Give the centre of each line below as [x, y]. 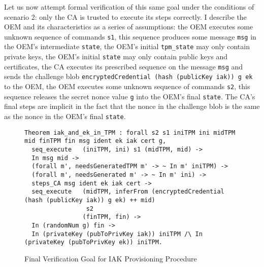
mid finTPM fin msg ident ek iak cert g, [95, 141]
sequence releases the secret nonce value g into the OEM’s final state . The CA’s [130, 96]
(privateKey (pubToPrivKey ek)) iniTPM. [94, 242]
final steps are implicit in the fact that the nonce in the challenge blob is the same [132, 106]
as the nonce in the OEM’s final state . [65, 116]
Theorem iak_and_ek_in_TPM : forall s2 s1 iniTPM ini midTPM [130, 132]
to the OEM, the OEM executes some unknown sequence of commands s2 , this [127, 86]
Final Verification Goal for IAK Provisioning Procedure [111, 258]
